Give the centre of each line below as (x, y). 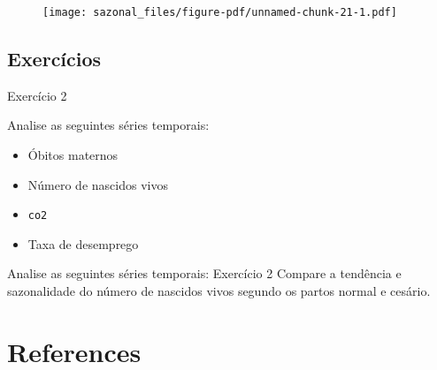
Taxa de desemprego (83, 243)
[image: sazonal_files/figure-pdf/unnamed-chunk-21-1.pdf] (220, 12)
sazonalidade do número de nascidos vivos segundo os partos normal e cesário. (219, 291)
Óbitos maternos (73, 155)
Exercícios (54, 59)
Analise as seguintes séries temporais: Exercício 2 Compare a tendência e (204, 273)
